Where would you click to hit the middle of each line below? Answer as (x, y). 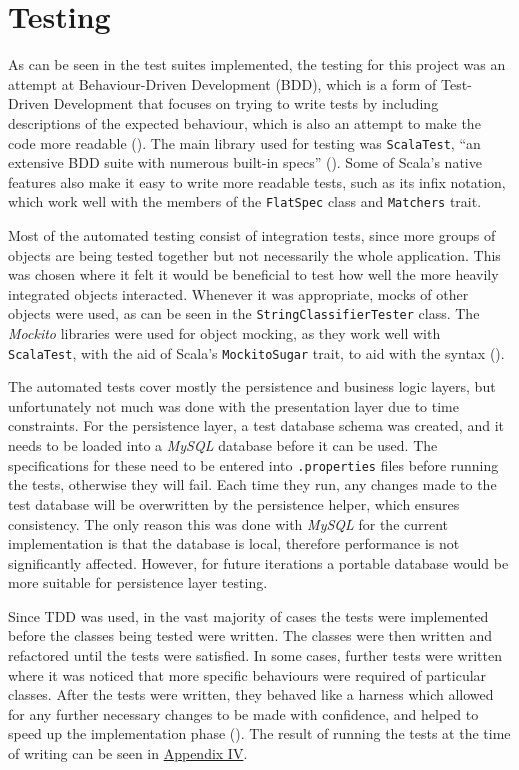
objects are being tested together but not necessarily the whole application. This (254, 254)
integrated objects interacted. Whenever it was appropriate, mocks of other (238, 293)
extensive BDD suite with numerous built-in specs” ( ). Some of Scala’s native (245, 162)
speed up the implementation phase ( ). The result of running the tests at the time (259, 733)
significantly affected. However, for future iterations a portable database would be (258, 562)
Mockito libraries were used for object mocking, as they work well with (224, 333)
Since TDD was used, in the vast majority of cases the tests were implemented (248, 615)
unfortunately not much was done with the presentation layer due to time (233, 405)
